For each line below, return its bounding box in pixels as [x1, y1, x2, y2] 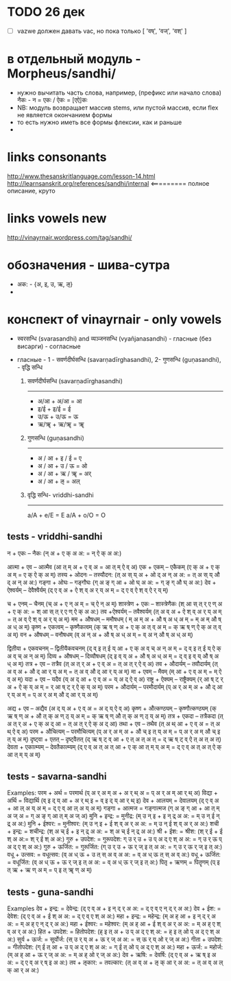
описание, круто [7, 186, 56, 195]
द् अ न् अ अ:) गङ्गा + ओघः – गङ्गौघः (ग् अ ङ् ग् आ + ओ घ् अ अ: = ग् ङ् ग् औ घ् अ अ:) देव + [7, 578, 217, 586]
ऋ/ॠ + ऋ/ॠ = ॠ [37, 420, 84, 428]
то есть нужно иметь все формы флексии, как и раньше [16, 118, 182, 126]
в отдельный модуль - [7, 51, 142, 67]
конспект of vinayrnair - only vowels [7, 311, 222, 327]
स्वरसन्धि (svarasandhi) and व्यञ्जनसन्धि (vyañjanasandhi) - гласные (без [16, 334, 212, 343]
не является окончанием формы [16, 110, 113, 119]
